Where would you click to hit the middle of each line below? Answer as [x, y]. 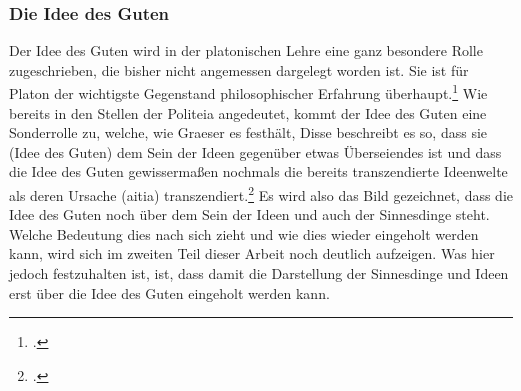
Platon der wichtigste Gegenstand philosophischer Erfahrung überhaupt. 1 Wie [248, 92]
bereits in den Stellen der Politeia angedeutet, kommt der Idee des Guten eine [248, 112]
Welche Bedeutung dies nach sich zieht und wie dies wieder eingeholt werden [244, 233]
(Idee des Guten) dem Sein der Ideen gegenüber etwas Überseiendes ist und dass [255, 151]
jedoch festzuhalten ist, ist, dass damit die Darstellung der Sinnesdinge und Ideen [259, 273]
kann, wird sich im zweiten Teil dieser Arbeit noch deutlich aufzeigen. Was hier [252, 253]
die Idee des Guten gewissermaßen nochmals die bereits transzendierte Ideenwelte [258, 171]
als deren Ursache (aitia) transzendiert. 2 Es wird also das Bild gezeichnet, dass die [261, 193]
